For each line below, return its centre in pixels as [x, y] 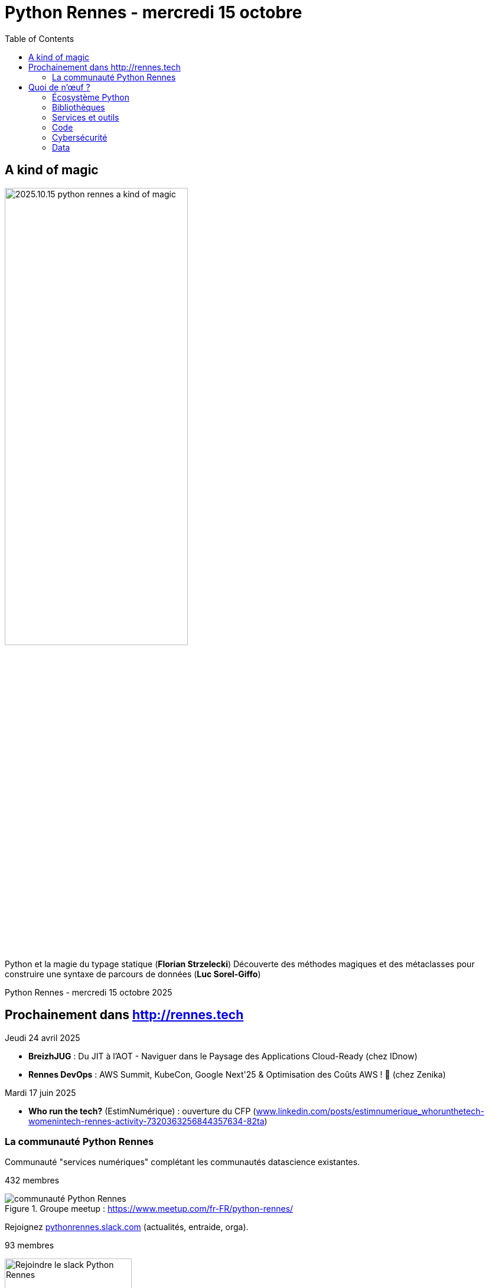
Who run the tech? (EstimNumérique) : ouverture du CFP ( [142, 1111]
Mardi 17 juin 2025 [40, 1092]
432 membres [32, 1180]
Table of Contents [40, 38]
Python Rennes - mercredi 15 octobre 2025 [89, 992]
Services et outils [86, 117]
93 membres [30, 1245]
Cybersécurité [80, 137]
